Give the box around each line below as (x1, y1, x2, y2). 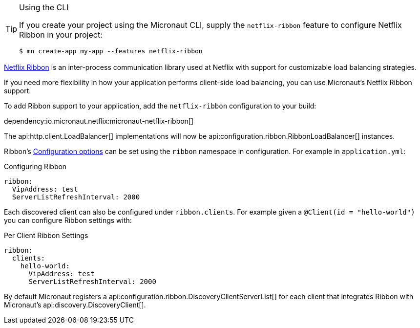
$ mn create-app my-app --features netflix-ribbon (19, 47, 203, 55)
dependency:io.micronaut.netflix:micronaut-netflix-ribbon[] (4, 117, 194, 125)
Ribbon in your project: (19, 30, 103, 40)
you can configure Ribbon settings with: (4, 216, 132, 224)
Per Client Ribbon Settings (4, 231, 88, 240)
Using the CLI (19, 2, 69, 12)
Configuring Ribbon (4, 162, 67, 171)
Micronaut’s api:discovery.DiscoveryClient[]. (4, 301, 146, 309)
